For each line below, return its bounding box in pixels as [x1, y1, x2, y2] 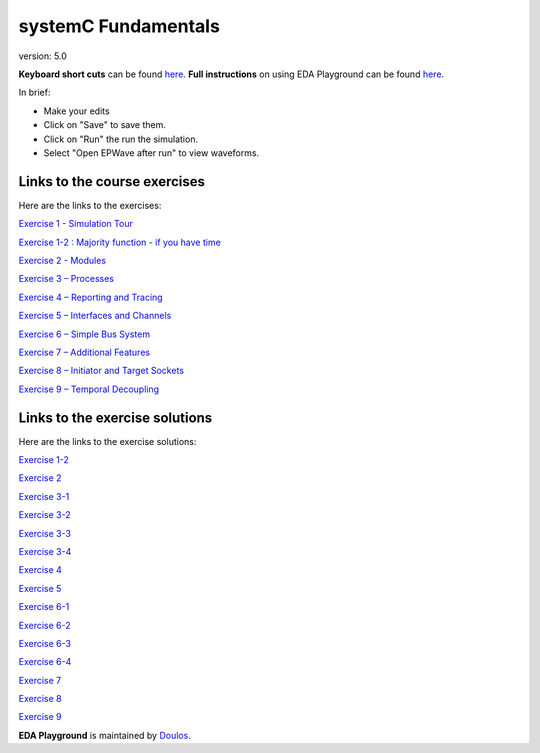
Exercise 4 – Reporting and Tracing [18, 291, 164, 303]
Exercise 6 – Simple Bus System [18, 328, 150, 340]
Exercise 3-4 [18, 545, 72, 557]
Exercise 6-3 [18, 637, 72, 649]
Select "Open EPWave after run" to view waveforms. [43, 146, 260, 159]
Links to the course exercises [18, 173, 205, 190]
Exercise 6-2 [18, 619, 72, 631]
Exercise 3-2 [18, 509, 71, 521]
